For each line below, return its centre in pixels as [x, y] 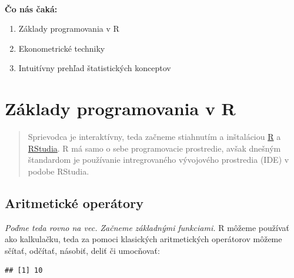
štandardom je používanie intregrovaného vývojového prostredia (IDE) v [158, 160]
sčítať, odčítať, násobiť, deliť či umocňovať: [82, 250]
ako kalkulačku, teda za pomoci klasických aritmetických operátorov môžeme [143, 239]
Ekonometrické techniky [62, 48]
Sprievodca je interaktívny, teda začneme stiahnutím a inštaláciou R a [154, 137]
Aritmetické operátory [74, 202]
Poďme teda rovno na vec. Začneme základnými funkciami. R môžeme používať [147, 227]
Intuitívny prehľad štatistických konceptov [95, 68]
